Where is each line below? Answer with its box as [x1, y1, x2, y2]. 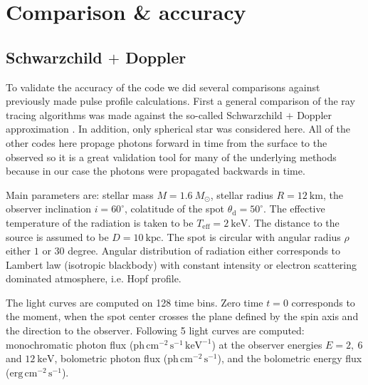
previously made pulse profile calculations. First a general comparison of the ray [6, 93, 355, 108]
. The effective [263, 201, 325, 216]
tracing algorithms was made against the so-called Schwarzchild [6, 107, 283, 122]
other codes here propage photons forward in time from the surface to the [6, 135, 327, 150]
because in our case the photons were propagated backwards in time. [6, 163, 305, 178]
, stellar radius [210, 187, 273, 202]
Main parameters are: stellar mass [6, 187, 154, 202]
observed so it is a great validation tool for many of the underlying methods [6, 149, 337, 164]
